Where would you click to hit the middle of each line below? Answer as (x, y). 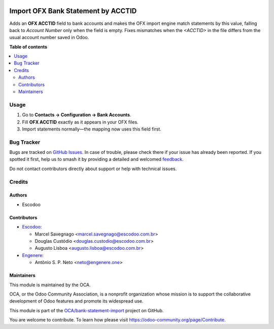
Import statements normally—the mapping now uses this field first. (92, 129)
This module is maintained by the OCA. (50, 285)
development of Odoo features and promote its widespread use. (76, 301)
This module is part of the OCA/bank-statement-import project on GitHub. (87, 310)
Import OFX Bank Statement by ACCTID (73, 11)
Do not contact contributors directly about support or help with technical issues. (93, 169)
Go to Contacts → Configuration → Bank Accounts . (77, 115)
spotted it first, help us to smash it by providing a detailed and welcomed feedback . (96, 159)
